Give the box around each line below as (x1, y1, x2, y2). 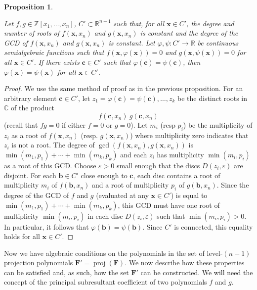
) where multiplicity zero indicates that (130, 130, 249, 140)
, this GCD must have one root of (118, 199, 220, 210)
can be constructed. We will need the (140, 267, 253, 277)
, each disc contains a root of (133, 170, 220, 180)
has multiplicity (157, 149, 204, 159)
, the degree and (186, 18, 234, 28)
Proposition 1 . (4, 1, 53, 11)
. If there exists (34, 56, 80, 67)
